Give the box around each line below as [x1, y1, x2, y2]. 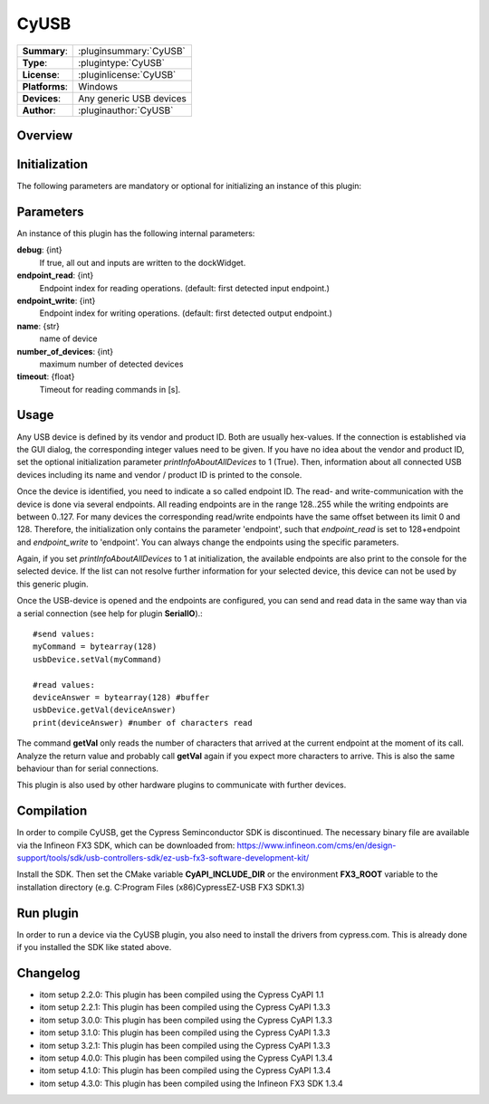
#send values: [33, 629, 95, 640]
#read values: [33, 680, 95, 690]
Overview [16, 128, 73, 143]
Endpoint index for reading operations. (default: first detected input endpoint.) [39, 282, 331, 293]
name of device [39, 333, 98, 344]
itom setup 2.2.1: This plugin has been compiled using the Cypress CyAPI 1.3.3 [39, 1002, 331, 1013]
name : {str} [16, 320, 61, 331]
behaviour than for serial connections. [16, 763, 158, 774]
